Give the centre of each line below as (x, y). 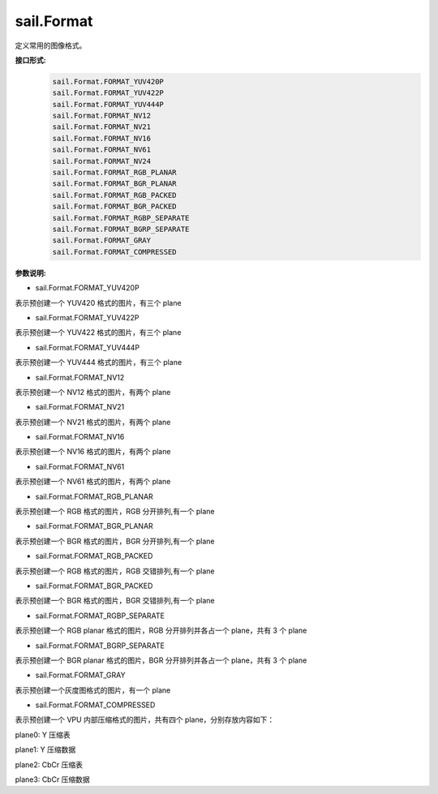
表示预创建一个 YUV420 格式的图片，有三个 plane (98, 303)
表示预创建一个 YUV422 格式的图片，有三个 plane (98, 333)
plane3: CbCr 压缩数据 (53, 779)
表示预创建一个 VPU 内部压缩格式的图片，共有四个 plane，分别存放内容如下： (145, 720)
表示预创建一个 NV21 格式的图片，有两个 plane (93, 422)
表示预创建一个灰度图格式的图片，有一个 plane (93, 690)
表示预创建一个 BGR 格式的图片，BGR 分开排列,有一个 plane (115, 541)
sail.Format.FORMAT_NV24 (102, 161)
